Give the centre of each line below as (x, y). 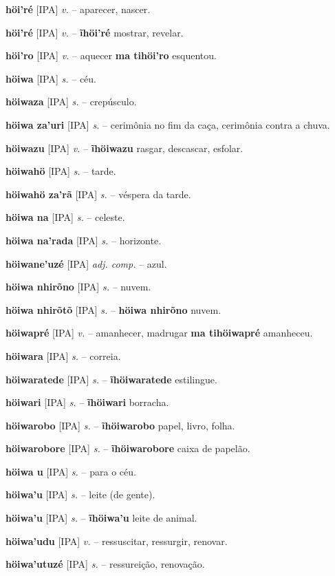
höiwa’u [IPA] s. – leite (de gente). (80, 494)
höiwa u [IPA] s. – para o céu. (71, 471)
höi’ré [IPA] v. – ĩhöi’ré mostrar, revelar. (95, 32)
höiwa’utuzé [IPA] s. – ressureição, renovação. (105, 564)
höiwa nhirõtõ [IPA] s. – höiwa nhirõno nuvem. (114, 309)
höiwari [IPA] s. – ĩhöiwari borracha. (87, 402)
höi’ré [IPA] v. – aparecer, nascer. (78, 9)
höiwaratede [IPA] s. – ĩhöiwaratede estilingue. (111, 379)
